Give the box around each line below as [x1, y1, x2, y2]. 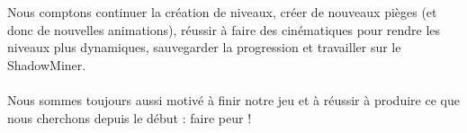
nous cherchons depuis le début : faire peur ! [7, 108, 252, 127]
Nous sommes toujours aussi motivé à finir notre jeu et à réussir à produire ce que [7, 90, 460, 109]
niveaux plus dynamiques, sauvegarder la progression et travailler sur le [7, 38, 401, 57]
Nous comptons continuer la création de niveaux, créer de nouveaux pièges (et [7, 3, 437, 21]
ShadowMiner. [7, 55, 86, 74]
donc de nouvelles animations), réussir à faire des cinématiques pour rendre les [7, 20, 441, 39]
